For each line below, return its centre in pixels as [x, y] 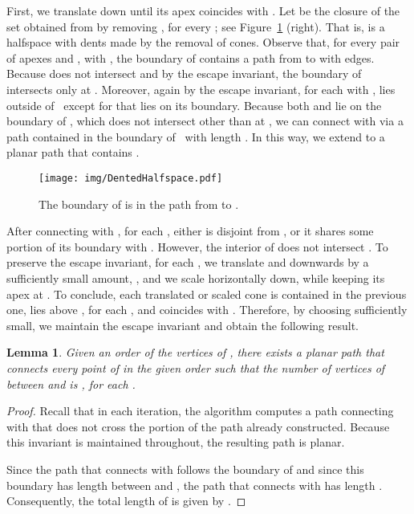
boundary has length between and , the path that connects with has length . [195, 485]
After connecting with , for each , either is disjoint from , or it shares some [190, 231]
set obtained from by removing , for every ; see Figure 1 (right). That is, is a [196, 26]
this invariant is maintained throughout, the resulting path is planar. [176, 442]
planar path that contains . [73, 152]
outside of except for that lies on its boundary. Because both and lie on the [194, 105]
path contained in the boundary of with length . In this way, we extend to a [196, 136]
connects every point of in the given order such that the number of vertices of [196, 367]
